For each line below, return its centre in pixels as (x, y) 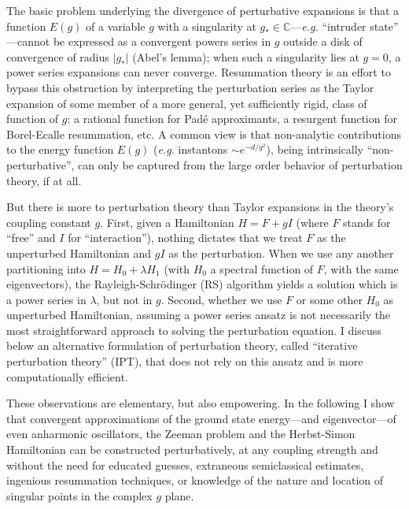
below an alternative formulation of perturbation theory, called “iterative (182, 346)
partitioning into (46, 268)
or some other (329, 299)
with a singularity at (207, 26)
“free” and (31, 238)
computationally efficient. (67, 376)
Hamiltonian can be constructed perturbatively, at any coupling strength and (192, 450)
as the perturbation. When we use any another (281, 253)
